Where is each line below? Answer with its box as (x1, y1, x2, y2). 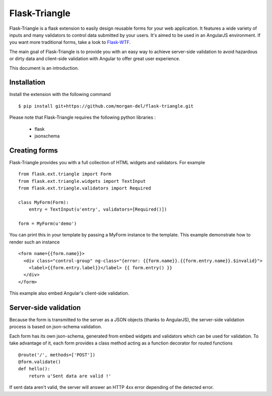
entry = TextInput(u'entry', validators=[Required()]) (28, 207, 167, 212)
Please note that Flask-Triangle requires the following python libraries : (9, 114, 156, 121)
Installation (9, 78, 45, 87)
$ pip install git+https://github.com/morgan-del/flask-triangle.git (18, 103, 194, 109)
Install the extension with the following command (9, 91, 111, 97)
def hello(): (18, 366, 50, 372)
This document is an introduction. (9, 65, 79, 71)
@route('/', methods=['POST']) (18, 352, 96, 358)
